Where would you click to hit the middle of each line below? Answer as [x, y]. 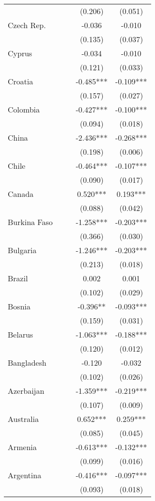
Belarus [21, 334]
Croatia [21, 81]
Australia [23, 419]
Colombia [24, 109]
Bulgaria [22, 250]
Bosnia [19, 306]
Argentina [25, 475]
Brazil [18, 278]
